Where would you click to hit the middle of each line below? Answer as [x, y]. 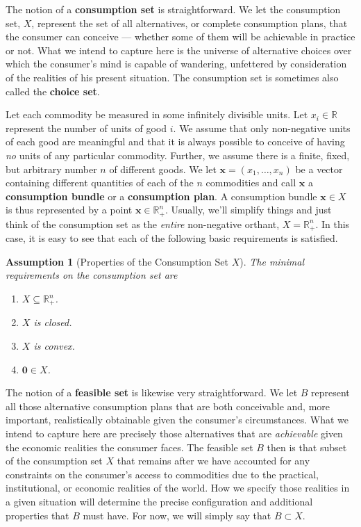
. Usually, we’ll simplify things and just [248, 210]
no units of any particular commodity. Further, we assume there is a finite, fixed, [178, 155]
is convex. [54, 346]
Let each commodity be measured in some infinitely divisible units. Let [157, 114]
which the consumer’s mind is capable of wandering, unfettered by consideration [176, 64]
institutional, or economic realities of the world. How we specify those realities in [178, 488]
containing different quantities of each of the [100, 183]
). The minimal [272, 261]
